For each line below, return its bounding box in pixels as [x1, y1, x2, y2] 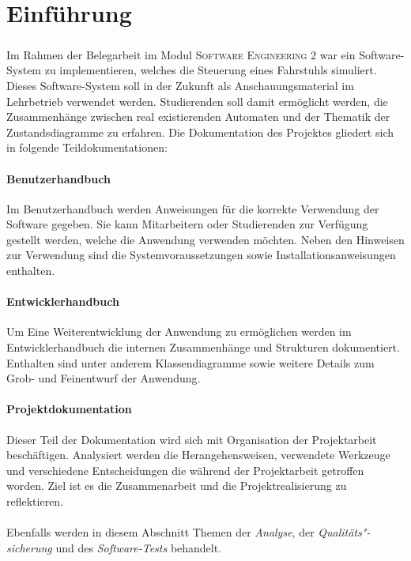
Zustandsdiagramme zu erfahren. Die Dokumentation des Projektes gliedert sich [6, 123, 394, 140]
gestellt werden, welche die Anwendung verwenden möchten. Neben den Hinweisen [6, 231, 405, 247]
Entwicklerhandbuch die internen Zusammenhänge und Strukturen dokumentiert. [6, 339, 400, 356]
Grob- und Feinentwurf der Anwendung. [6, 370, 201, 386]
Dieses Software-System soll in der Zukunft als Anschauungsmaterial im [6, 77, 354, 93]
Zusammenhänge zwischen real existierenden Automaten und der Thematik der [6, 108, 390, 125]
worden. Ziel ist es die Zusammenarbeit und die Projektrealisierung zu [6, 477, 347, 494]
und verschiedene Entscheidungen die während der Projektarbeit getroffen [6, 461, 364, 478]
